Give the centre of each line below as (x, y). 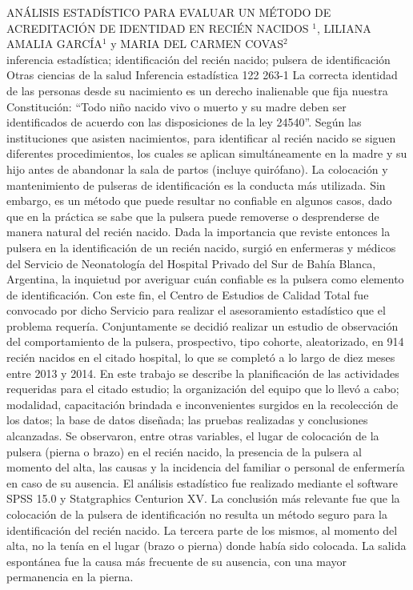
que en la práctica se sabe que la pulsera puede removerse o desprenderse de (193, 216)
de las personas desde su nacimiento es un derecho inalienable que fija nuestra (197, 90)
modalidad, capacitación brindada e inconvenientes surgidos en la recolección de (202, 404)
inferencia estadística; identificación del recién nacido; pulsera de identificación (198, 59)
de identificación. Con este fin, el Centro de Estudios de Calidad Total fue (188, 294)
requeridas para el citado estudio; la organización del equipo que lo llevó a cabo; (203, 389)
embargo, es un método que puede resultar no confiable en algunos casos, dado (199, 201)
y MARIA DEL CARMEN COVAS (197, 44)
